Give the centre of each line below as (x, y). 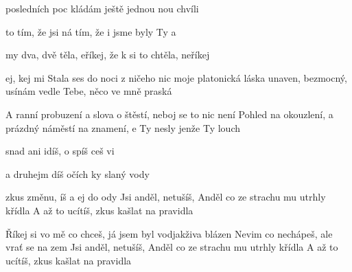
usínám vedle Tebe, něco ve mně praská (89, 91)
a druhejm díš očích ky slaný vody (78, 173)
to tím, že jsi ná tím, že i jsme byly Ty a (91, 31)
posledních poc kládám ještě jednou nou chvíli (102, 8)
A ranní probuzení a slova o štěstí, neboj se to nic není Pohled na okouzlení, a (169, 114)
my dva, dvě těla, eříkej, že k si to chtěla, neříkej (108, 55)
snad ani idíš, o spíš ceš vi (60, 151)
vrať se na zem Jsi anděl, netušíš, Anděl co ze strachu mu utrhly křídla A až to (172, 247)
